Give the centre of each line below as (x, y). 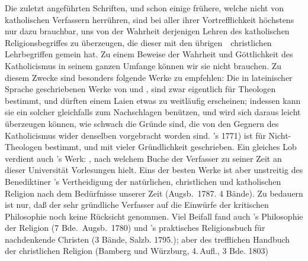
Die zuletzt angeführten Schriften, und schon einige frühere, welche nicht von (145, 8)
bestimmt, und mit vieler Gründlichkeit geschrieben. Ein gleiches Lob (171, 147)
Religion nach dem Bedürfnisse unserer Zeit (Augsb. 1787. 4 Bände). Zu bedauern (154, 193)
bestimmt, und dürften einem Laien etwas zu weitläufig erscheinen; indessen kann (153, 100)
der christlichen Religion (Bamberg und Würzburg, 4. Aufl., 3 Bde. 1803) (137, 251)
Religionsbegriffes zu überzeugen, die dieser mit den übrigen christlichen (138, 42)
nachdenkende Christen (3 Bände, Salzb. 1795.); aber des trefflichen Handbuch (147, 239)
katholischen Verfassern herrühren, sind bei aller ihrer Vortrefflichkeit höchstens (150, 19)
